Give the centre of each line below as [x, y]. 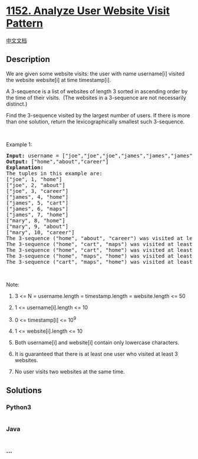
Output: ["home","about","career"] [57, 161]
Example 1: [19, 144]
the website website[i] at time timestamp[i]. [59, 80]
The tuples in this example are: [55, 173]
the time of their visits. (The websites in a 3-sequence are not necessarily [96, 97]
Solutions [24, 390]
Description [28, 59]
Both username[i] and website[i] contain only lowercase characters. [97, 343]
